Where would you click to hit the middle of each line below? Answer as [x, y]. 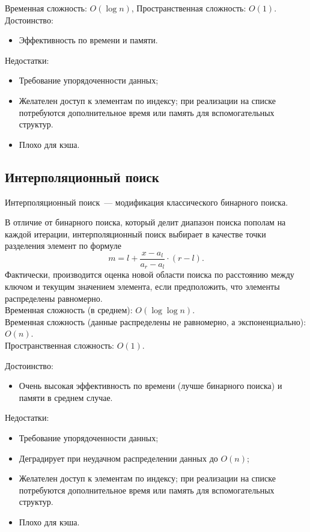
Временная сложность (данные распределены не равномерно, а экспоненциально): [156, 321]
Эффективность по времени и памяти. [88, 40]
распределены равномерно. [54, 298]
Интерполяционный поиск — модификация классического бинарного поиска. [147, 202]
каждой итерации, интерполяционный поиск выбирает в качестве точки [135, 234]
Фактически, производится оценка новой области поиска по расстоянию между [150, 274]
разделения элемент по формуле [63, 246]
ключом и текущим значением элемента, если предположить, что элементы [142, 286]
